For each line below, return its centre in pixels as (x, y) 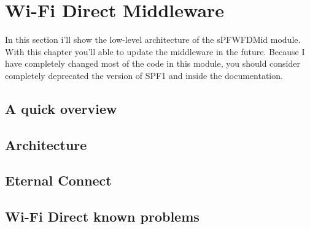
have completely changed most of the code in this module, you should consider (153, 63)
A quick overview (61, 108)
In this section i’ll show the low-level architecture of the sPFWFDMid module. (153, 39)
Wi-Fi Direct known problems (102, 216)
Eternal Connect (58, 180)
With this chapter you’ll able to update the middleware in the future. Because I (155, 51)
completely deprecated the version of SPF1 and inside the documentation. (144, 75)
